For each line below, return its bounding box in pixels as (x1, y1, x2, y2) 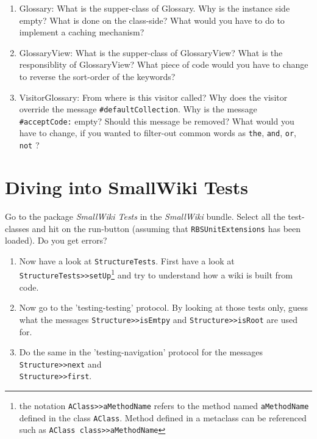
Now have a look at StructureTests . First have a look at (19, 254, 235, 267)
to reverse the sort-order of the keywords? (19, 70, 176, 82)
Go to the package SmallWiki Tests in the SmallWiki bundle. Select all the (5, 209, 285, 222)
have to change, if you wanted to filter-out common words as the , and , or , (19, 126, 296, 139)
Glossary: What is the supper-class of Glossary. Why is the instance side (19, 2, 290, 14)
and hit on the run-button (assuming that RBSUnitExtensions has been (32, 222, 301, 234)
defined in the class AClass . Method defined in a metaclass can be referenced (19, 411, 307, 424)
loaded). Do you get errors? (5, 234, 107, 247)
